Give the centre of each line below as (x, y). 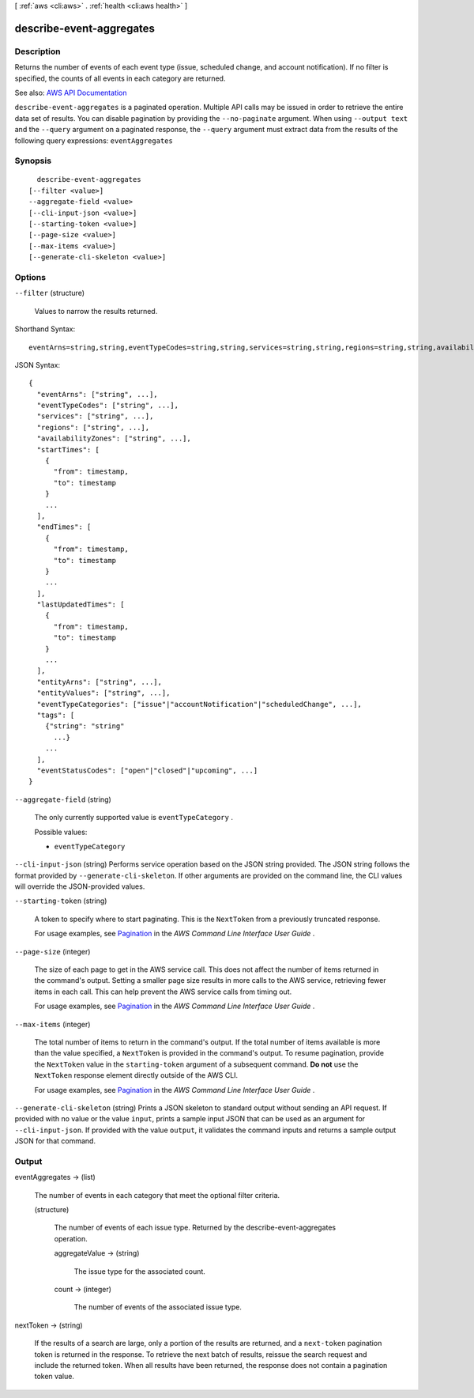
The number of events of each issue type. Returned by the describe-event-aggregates (195, 1228)
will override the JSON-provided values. (80, 886)
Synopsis (33, 161)
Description (38, 51)
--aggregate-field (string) (63, 799)
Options (30, 277)
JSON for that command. (55, 1141)
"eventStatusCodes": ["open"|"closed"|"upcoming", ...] (147, 770)
